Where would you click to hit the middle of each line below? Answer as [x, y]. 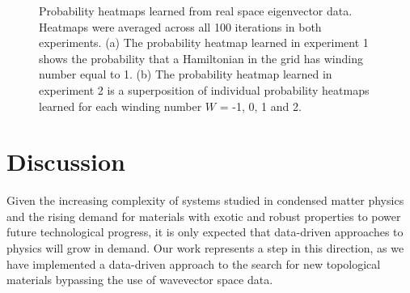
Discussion [66, 161]
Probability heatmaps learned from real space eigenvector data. [196, 11]
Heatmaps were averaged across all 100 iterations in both [180, 26]
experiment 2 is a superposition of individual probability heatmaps [204, 89]
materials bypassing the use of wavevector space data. [140, 280]
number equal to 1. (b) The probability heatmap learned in [186, 74]
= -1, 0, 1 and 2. [260, 106]
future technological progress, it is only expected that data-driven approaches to [205, 232]
